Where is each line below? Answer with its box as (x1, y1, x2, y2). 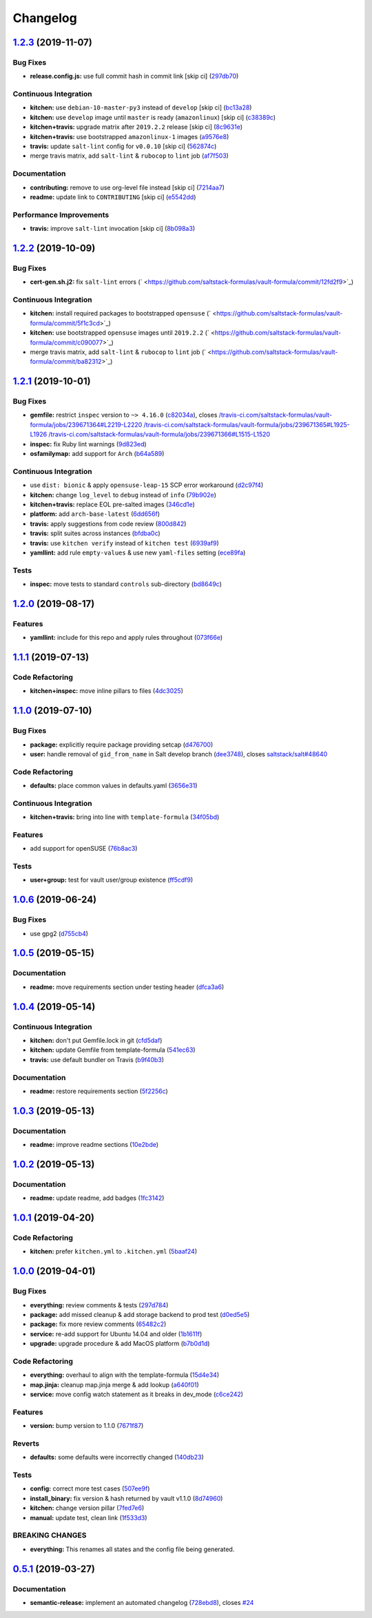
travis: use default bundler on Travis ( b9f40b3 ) (30, 1055, 165, 1064)
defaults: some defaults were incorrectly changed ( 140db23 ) (30, 1453, 205, 1462)
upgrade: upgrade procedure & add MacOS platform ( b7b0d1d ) (30, 1340, 210, 1348)
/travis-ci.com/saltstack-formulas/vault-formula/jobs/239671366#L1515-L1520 (48, 431, 271, 439)
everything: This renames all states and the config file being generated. (30, 1545, 235, 1553)
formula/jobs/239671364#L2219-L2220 (30, 420, 143, 428)
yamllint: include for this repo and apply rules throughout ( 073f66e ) (30, 634, 223, 642)
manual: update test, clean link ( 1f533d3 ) (30, 1513, 147, 1522)
